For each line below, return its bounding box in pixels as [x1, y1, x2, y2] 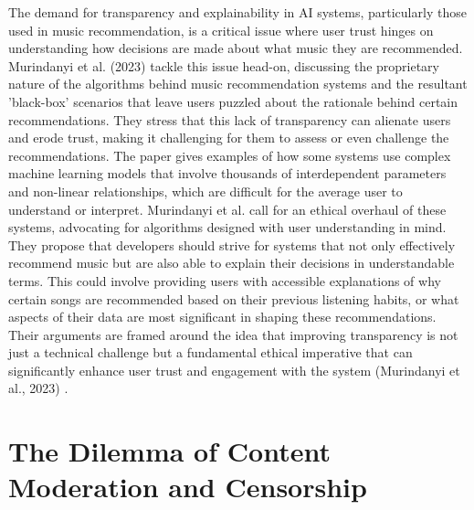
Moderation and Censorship [8, 468, 367, 505]
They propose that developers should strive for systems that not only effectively [8, 235, 456, 254]
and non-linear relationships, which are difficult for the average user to [8, 181, 403, 200]
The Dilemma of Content [8, 432, 331, 470]
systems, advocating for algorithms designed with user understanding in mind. [8, 218, 447, 237]
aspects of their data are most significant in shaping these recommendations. [8, 307, 437, 326]
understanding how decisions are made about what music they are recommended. [8, 38, 463, 58]
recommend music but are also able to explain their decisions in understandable [8, 253, 455, 272]
